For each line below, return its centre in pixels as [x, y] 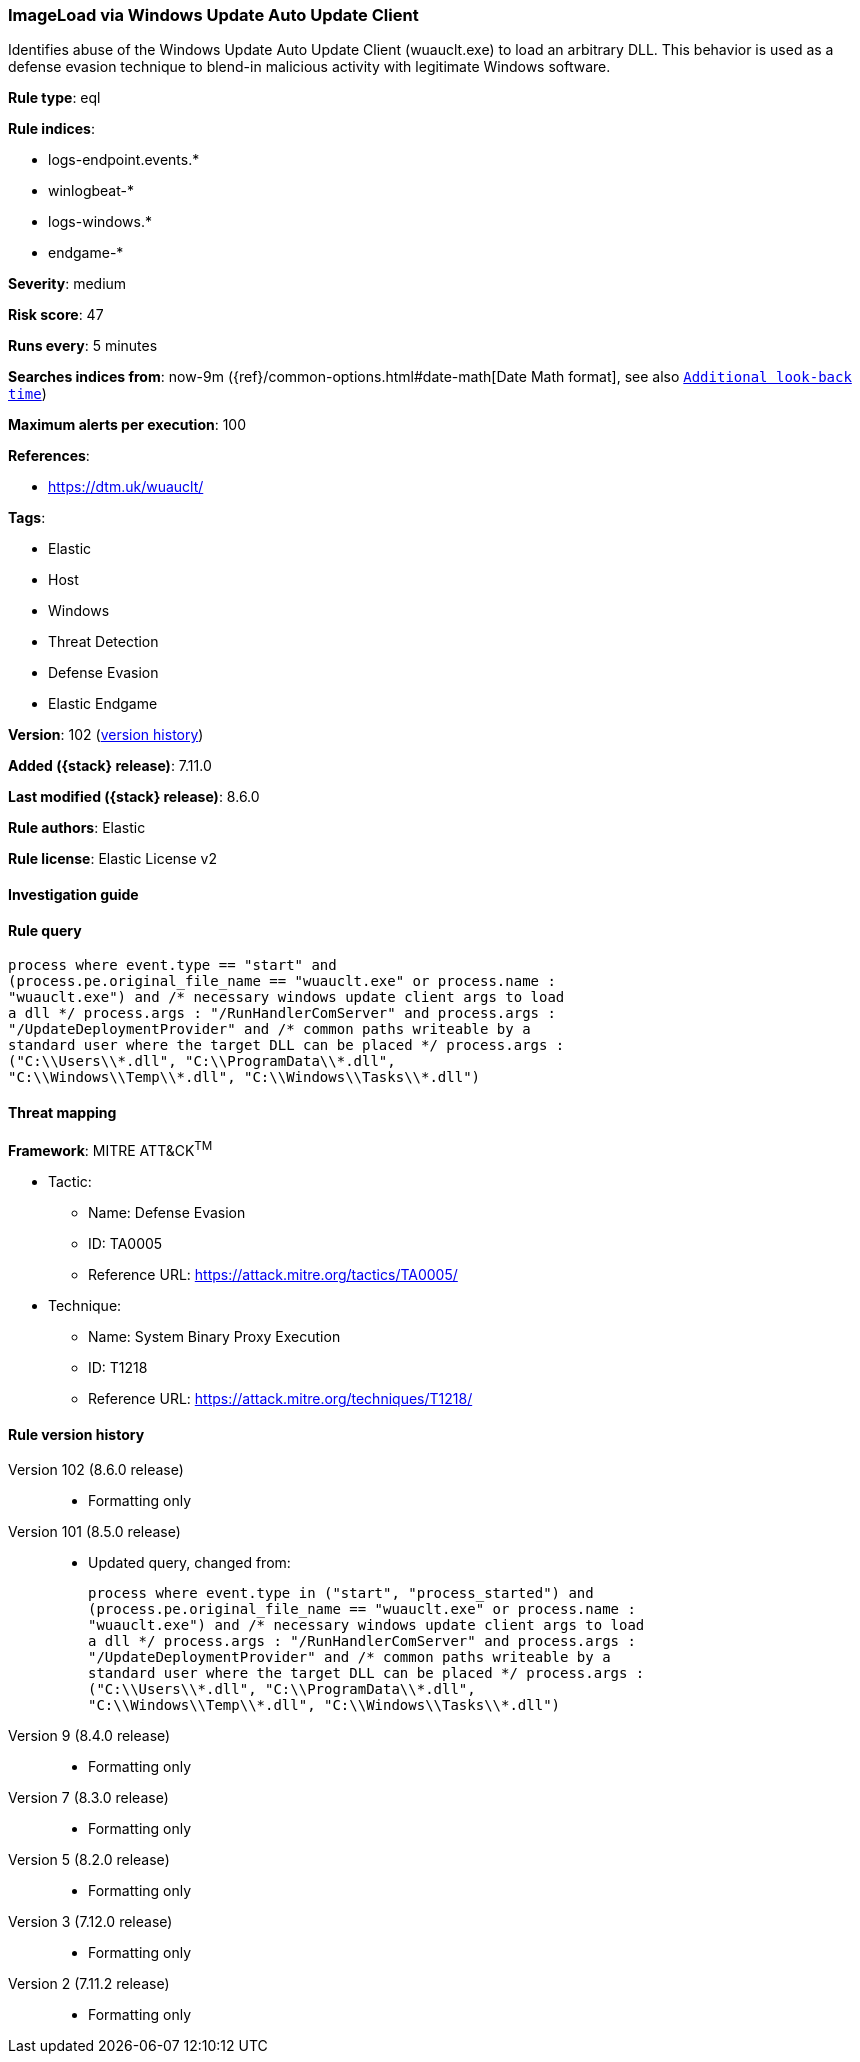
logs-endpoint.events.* [124, 160]
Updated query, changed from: [189, 1563]
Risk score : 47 [56, 315]
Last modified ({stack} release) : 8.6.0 [134, 797]
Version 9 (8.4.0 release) [89, 1736]
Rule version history [76, 1434]
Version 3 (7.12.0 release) [90, 1922]
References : [49, 456]
